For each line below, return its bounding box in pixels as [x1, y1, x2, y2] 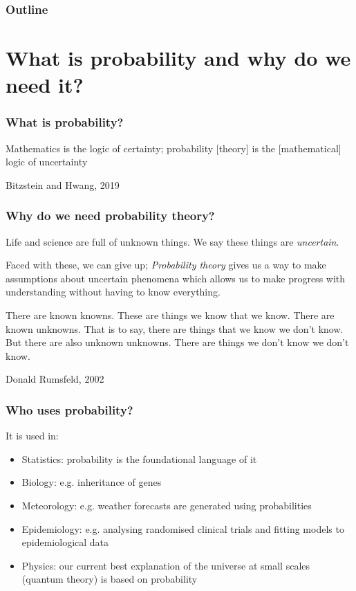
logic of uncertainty [6, 154, 88, 169]
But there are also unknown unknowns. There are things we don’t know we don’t [6, 335, 349, 349]
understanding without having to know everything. [6, 284, 221, 299]
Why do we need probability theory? [6, 207, 215, 224]
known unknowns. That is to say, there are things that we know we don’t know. [6, 321, 344, 336]
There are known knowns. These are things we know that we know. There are [6, 308, 335, 322]
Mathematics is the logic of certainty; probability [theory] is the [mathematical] [6, 140, 341, 155]
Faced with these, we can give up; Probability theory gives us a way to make [6, 257, 326, 272]
